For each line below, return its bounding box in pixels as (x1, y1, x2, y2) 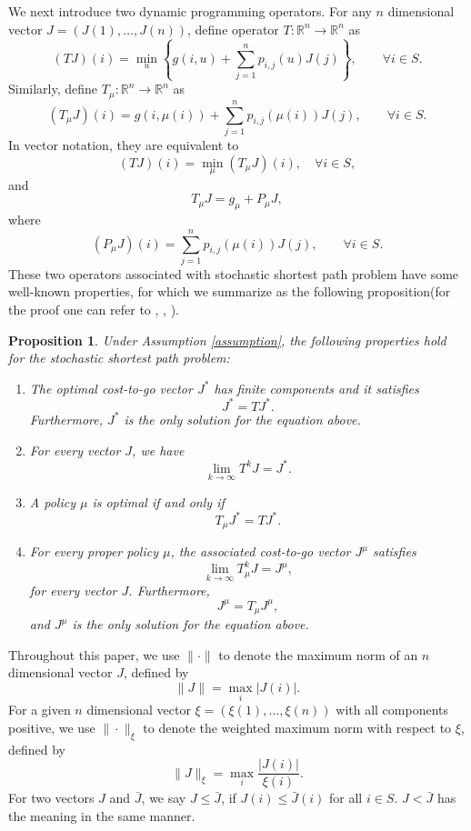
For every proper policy (29, 542, 159, 561)
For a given (8, 700, 71, 719)
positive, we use (8, 717, 95, 736)
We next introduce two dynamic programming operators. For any (8, 2, 372, 20)
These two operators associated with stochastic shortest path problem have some (8, 264, 459, 283)
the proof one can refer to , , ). (8, 300, 179, 319)
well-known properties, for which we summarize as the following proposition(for (8, 282, 451, 301)
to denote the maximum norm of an (218, 645, 418, 664)
